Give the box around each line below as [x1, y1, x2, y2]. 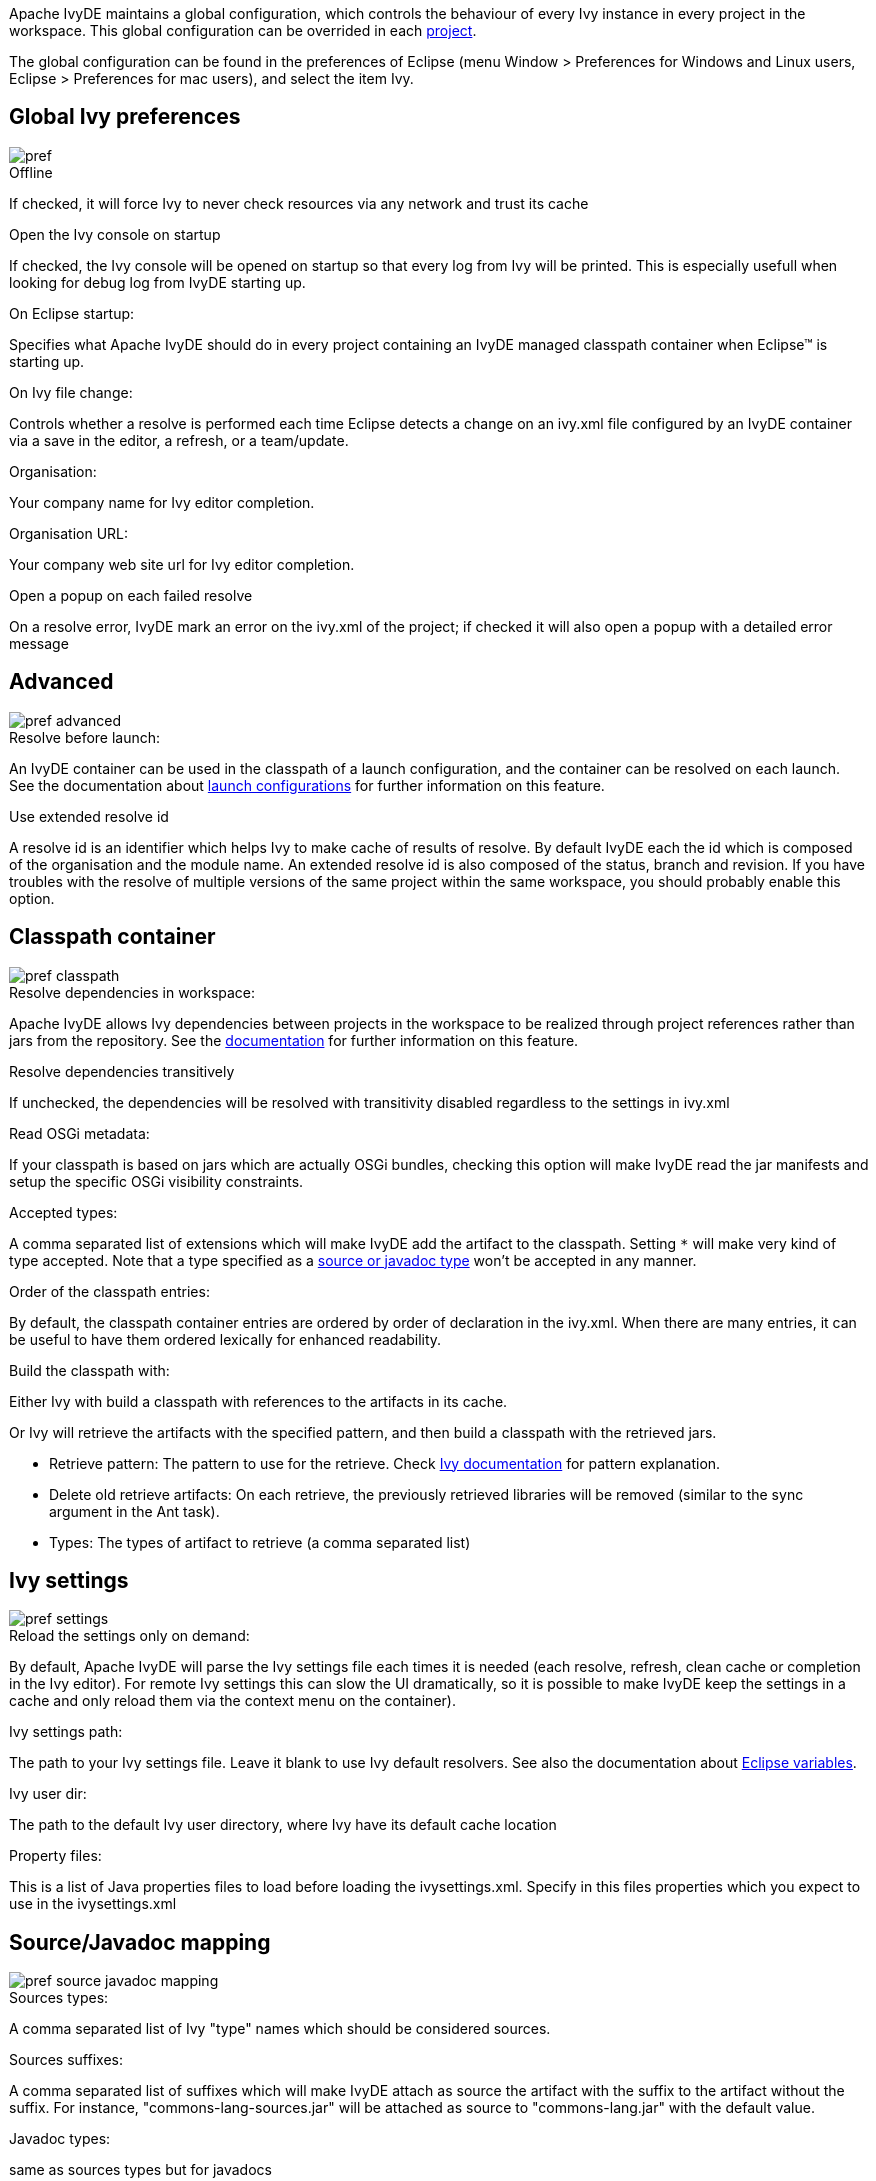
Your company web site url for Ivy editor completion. [9, 555, 355, 573]
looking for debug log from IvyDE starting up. [9, 273, 306, 291]
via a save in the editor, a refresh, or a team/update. [9, 431, 349, 449]
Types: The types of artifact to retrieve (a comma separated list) [49, 1533, 471, 1551]
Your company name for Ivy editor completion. [9, 493, 315, 511]
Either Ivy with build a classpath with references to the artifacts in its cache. [9, 1392, 508, 1410]
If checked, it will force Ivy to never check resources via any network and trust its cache [9, 194, 589, 212]
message [9, 634, 69, 652]
